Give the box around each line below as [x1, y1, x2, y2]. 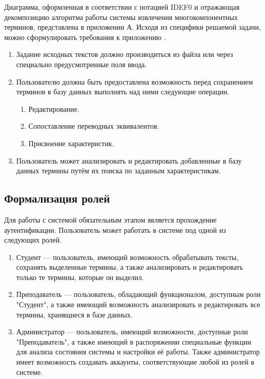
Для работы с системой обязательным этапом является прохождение [4, 214, 217, 225]
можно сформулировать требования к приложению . [4, 31, 166, 42]
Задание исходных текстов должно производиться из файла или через [16, 49, 233, 59]
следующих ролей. [4, 234, 62, 245]
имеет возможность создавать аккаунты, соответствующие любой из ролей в [16, 356, 254, 367]
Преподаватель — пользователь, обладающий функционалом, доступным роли [16, 289, 261, 300]
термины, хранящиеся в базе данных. [16, 309, 133, 320]
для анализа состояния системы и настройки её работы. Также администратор [16, 346, 260, 357]
